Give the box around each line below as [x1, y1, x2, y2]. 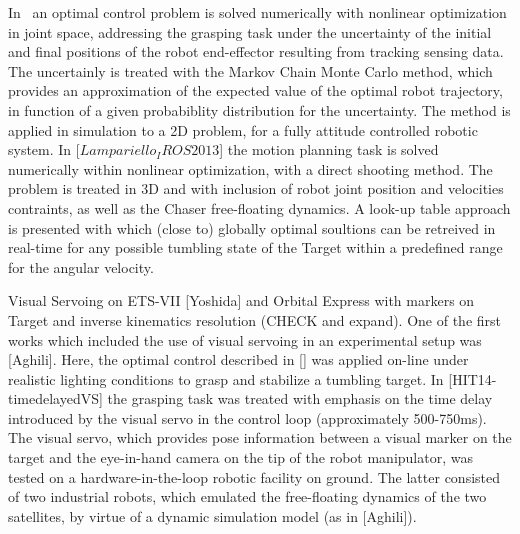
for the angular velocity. [8, 256, 154, 277]
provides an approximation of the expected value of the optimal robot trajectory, [8, 80, 503, 101]
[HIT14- [448, 368, 497, 389]
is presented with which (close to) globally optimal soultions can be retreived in [8, 217, 496, 238]
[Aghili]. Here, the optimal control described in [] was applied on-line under [8, 349, 469, 370]
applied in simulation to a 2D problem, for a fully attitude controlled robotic [8, 119, 478, 140]
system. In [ [8, 139, 80, 160]
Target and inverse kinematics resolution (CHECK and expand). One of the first [8, 309, 502, 330]
